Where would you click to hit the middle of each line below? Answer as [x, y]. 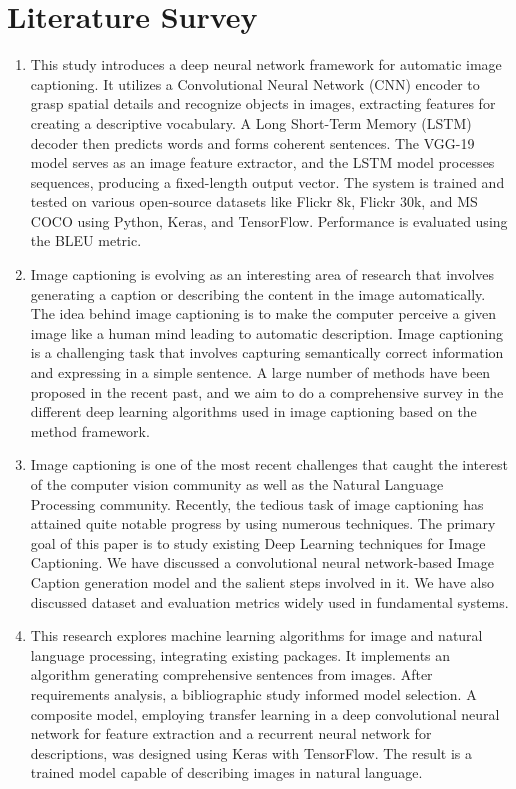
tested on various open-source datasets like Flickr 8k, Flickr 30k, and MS [254, 201]
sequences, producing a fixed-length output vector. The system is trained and [267, 181]
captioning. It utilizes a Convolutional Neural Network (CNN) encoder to [255, 83]
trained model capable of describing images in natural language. [226, 772]
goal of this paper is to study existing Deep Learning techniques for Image [258, 542]
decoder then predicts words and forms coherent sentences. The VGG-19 [252, 142]
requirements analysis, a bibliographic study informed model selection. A [253, 693]
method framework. [90, 430]
